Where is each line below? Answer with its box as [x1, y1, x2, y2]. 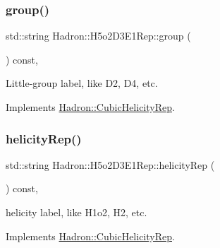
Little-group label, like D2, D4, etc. [6, 76, 158, 90]
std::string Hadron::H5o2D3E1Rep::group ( [6, 28, 191, 43]
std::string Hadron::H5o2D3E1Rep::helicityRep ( [6, 157, 215, 172]
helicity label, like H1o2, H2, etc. [6, 205, 147, 219]
